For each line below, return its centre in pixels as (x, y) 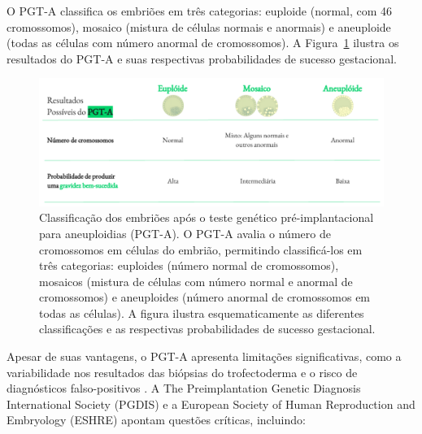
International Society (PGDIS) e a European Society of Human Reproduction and (211, 404)
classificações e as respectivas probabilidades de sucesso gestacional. (207, 329)
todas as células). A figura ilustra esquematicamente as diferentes (202, 312)
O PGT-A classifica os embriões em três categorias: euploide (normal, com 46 (200, 11)
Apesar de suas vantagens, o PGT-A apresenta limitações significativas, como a (204, 356)
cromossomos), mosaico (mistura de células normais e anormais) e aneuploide (199, 26)
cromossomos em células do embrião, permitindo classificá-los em (201, 249)
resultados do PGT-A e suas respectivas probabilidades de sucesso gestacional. (202, 58)
